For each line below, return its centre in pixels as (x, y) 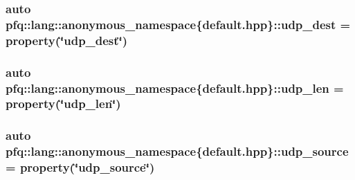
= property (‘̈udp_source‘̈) (80, 167)
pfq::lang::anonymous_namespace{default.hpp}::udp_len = (175, 88)
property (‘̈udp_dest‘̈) (67, 40)
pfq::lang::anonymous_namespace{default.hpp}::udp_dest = (178, 24)
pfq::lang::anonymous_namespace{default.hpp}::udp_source (177, 151)
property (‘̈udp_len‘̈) (63, 103)
